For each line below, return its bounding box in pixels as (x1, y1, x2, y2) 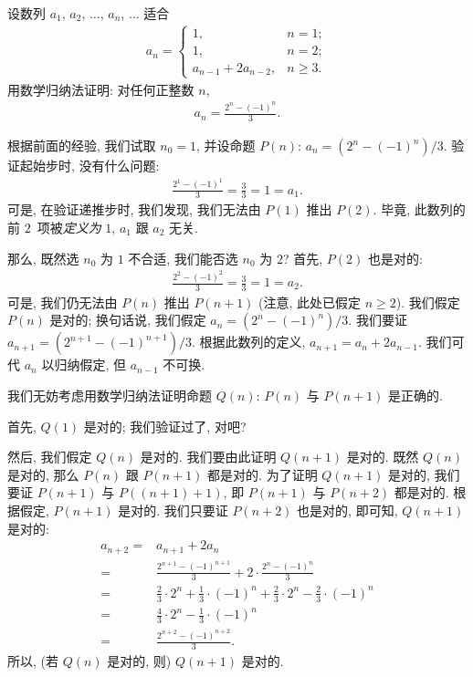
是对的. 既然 (346, 447, 419, 466)
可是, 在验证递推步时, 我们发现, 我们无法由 (7, 200, 261, 219)
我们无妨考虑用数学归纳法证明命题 (7, 386, 212, 405)
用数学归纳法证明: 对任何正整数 (7, 79, 194, 99)
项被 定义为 (37, 217, 101, 236)
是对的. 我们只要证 (118, 501, 228, 520)
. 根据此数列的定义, (191, 332, 306, 351)
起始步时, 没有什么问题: (19, 156, 160, 175)
